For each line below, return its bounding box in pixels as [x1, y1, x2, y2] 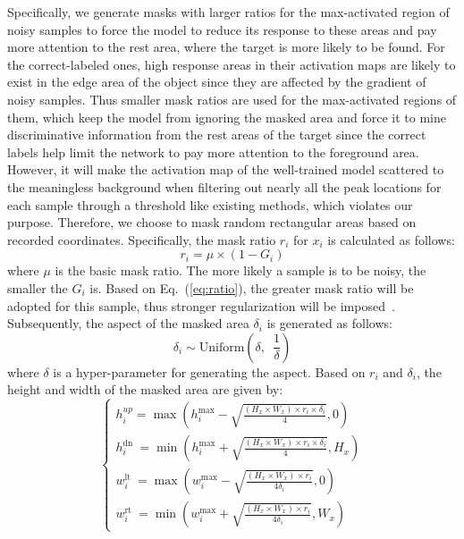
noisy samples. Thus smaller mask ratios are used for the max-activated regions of [7, 89, 457, 108]
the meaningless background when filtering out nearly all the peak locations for [7, 177, 442, 196]
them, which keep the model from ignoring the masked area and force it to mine [7, 107, 446, 126]
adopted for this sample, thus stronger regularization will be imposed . [7, 296, 395, 315]
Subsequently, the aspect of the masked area [7, 314, 249, 333]
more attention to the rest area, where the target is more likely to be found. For [7, 38, 445, 56]
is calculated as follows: [327, 230, 455, 248]
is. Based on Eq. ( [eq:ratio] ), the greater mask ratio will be [89, 278, 414, 297]
